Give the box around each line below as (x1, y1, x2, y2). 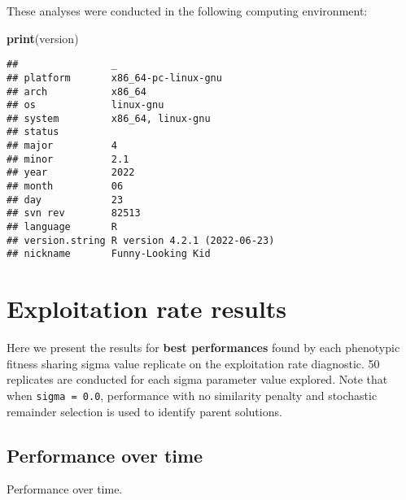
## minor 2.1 (7, 153, 129, 165)
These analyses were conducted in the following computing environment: (7, 2, 368, 19)
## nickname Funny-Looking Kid (7, 248, 211, 260)
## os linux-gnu (7, 99, 164, 111)
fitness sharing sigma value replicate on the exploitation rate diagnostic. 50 (7, 354, 380, 372)
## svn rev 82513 (7, 207, 141, 220)
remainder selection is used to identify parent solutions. (7, 402, 282, 420)
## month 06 (7, 180, 124, 193)
